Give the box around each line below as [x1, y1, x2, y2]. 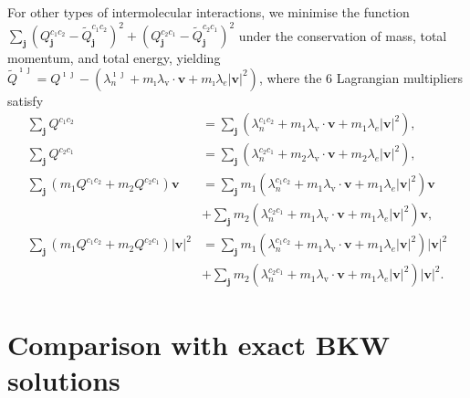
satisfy [7, 90, 44, 110]
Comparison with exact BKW [7, 325, 391, 362]
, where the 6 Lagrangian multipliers [258, 68, 464, 87]
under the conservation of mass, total [238, 26, 447, 45]
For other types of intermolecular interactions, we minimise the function [7, 3, 410, 21]
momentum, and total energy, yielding [7, 48, 221, 68]
